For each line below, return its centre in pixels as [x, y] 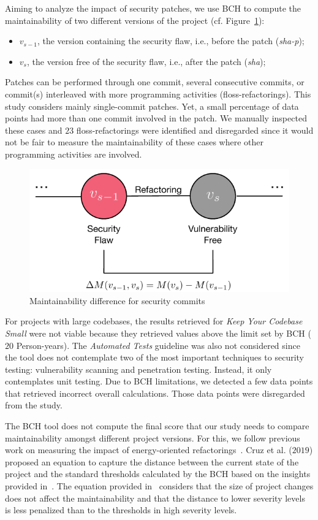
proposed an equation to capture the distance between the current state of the [152, 461]
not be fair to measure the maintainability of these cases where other [134, 142]
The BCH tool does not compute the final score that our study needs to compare [157, 426]
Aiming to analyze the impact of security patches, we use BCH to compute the [153, 8]
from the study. [34, 405]
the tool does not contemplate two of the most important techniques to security [155, 357]
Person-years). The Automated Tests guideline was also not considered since [158, 345]
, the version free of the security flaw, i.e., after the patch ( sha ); [146, 61]
